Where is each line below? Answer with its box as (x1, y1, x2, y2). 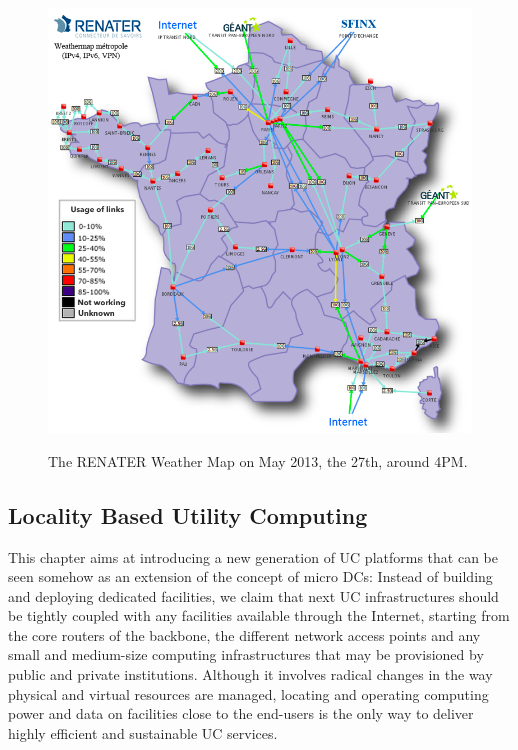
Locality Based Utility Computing (8, 499, 368, 530)
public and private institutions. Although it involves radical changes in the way (8, 664, 493, 685)
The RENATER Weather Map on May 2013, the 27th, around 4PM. (48, 450, 468, 471)
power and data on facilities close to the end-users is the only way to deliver (8, 703, 474, 724)
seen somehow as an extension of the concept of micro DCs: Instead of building (8, 566, 493, 587)
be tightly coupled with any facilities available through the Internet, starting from (8, 605, 510, 626)
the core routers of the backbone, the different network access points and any (8, 624, 481, 645)
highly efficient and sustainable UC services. (8, 722, 278, 743)
